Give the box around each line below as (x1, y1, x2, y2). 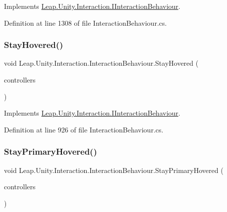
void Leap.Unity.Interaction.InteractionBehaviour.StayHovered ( (4, 58, 199, 68)
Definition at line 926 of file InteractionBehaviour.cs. (4, 124, 164, 134)
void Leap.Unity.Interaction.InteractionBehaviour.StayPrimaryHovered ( (4, 165, 224, 175)
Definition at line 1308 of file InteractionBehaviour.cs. (4, 17, 167, 28)
